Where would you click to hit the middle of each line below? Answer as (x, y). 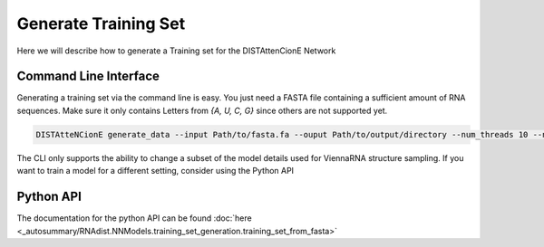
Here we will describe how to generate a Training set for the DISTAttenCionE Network (176, 51)
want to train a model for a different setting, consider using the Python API (155, 171)
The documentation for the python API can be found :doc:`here (135, 218)
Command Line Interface (88, 76)
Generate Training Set (101, 24)
